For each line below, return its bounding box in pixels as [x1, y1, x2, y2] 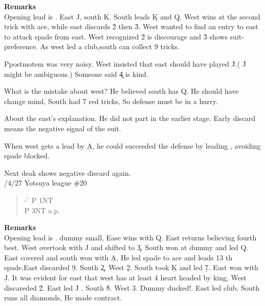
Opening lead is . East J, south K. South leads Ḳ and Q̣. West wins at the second [4, 11, 260, 22]
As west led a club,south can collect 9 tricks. [40, 41, 180, 52]
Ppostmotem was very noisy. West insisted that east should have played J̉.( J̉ [4, 58, 246, 69]
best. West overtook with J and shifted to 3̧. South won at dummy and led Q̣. [4, 242, 249, 253]
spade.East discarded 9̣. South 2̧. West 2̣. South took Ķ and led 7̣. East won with [4, 262, 258, 273]
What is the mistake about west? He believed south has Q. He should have [4, 86, 239, 96]
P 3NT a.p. [24, 205, 60, 215]
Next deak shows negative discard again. [4, 167, 131, 178]
